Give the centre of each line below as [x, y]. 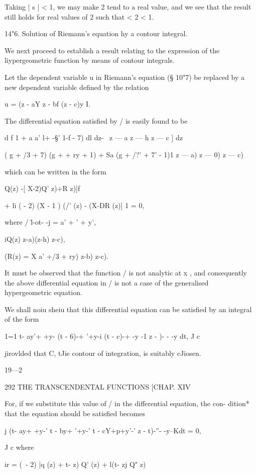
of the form [22, 319]
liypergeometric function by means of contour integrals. [90, 60]
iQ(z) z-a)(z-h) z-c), [35, 239]
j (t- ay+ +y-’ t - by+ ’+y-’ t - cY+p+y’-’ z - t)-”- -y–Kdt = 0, [103, 430]
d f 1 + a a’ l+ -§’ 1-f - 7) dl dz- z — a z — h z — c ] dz [94, 137]
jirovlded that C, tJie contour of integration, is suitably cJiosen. [103, 353]
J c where [19, 447]
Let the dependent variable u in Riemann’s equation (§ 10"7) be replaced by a [125, 77]
